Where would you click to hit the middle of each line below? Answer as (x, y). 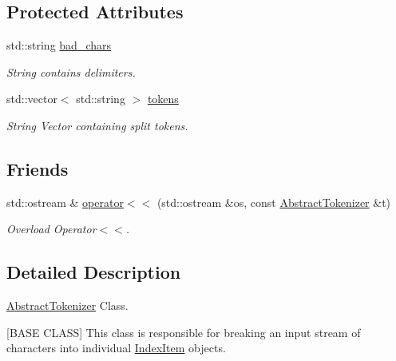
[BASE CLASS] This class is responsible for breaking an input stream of (184, 332)
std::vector (32, 99)
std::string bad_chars (59, 45)
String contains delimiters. (71, 71)
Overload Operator (51, 229)
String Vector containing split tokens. (97, 125)
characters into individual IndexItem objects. (116, 348)
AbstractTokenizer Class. (67, 305)
